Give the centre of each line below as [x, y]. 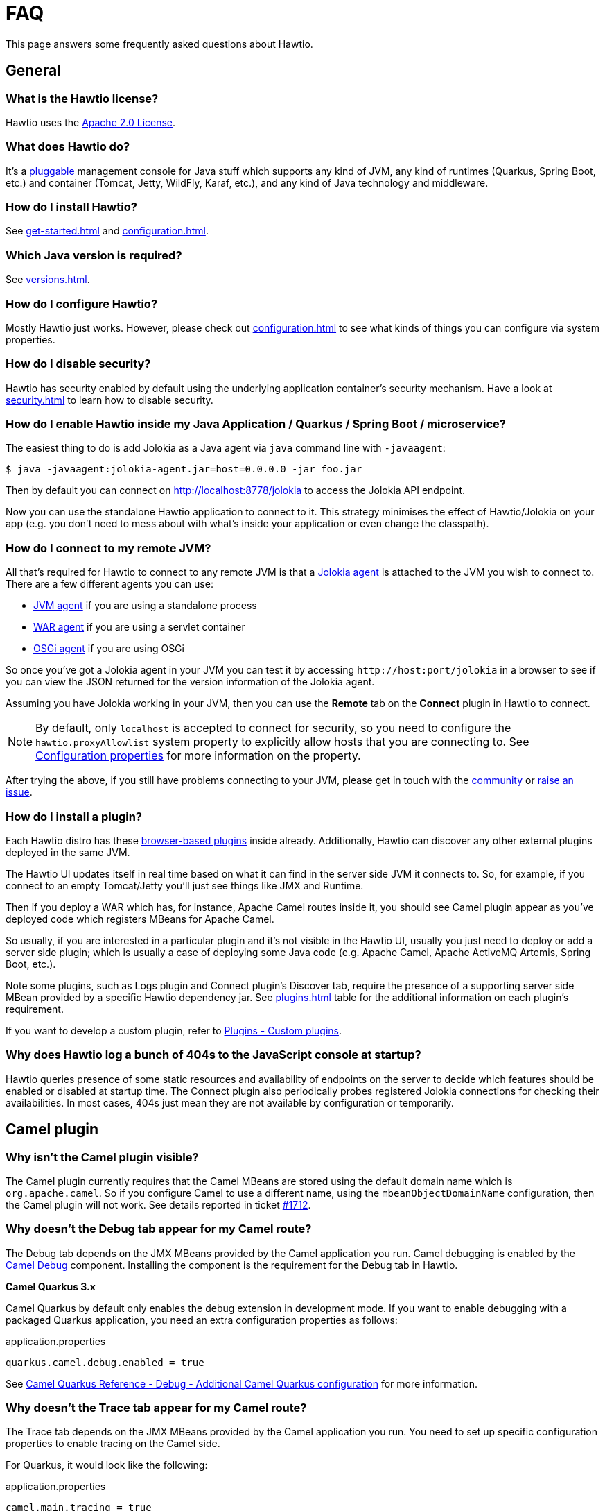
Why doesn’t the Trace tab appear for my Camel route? [156, 1408]
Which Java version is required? [94, 255]
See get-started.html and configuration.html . [107, 231]
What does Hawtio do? [68, 147]
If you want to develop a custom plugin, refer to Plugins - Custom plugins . [174, 1030]
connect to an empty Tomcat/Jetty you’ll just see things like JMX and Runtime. [185, 885]
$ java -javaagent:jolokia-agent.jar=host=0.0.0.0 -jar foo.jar [184, 469]
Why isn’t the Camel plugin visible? [102, 1157]
